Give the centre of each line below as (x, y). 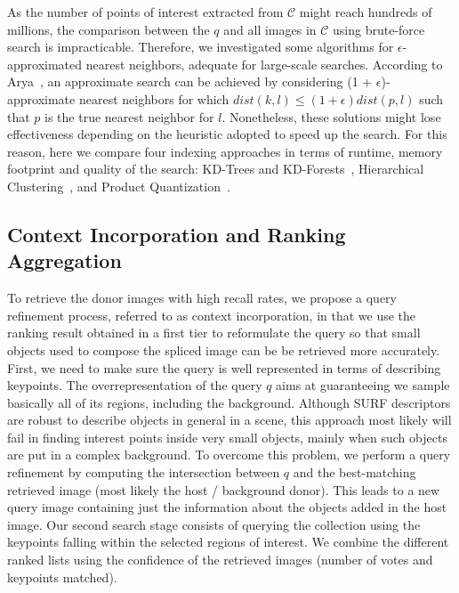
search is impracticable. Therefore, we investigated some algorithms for (201, 47)
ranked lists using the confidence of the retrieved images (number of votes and (220, 560)
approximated (45, 64)
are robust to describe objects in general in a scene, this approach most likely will (229, 420)
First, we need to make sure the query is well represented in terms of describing (224, 367)
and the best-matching (354, 472)
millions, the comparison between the (109, 29)
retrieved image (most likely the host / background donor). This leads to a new (224, 489)
